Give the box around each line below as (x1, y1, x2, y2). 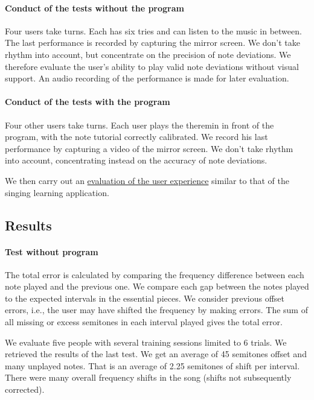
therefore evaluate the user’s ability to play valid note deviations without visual (5, 60, 299, 72)
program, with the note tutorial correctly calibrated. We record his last (5, 130, 268, 143)
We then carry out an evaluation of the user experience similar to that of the (5, 174, 289, 186)
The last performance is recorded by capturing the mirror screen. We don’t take (5, 36, 301, 49)
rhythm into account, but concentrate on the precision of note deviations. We (5, 48, 291, 60)
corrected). (5, 383, 45, 396)
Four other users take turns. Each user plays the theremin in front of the (5, 118, 274, 131)
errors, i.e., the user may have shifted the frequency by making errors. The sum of (5, 303, 308, 316)
